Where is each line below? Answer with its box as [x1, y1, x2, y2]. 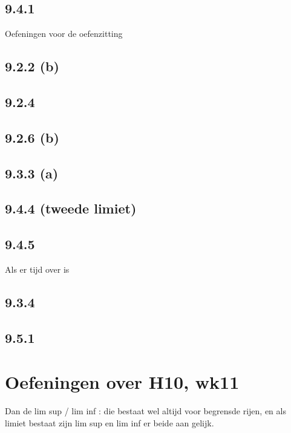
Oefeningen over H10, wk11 [5, 370, 240, 394]
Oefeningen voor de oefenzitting [5, 27, 123, 40]
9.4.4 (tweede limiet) [5, 199, 137, 218]
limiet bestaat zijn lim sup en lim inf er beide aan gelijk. [5, 416, 214, 429]
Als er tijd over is [5, 262, 70, 275]
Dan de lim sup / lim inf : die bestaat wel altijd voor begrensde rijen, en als [5, 405, 286, 417]
